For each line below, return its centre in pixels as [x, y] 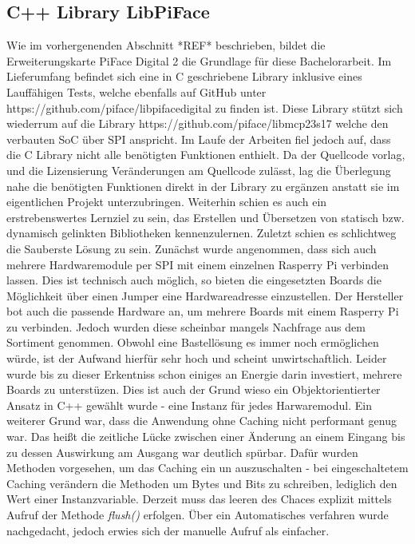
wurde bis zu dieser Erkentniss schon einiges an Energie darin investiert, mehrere [204, 373]
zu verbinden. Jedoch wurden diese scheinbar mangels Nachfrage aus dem [186, 326]
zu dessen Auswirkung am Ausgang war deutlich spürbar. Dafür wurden [182, 452]
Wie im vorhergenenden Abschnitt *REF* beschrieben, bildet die [166, 45]
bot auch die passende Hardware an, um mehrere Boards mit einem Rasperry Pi [203, 311]
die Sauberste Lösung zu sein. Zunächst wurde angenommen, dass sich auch [192, 248]
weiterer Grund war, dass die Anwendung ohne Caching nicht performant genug [202, 421]
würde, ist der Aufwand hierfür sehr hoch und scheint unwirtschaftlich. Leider [197, 358]
